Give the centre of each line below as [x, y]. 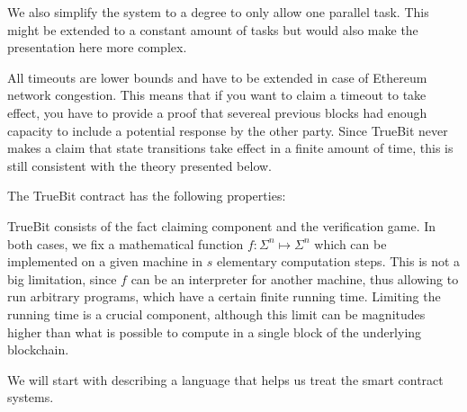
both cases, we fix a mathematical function [126, 243]
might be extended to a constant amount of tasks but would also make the [213, 29]
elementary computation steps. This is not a [338, 261]
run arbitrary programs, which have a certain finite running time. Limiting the [224, 296]
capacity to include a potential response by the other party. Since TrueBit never [228, 130]
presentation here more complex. [97, 47]
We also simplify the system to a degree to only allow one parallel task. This [218, 12]
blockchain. [38, 349]
